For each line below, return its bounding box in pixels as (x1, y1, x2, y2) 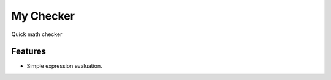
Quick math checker (11, 31, 63, 38)
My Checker (11, 9, 75, 23)
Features (11, 46, 46, 57)
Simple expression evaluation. (26, 62, 102, 70)
